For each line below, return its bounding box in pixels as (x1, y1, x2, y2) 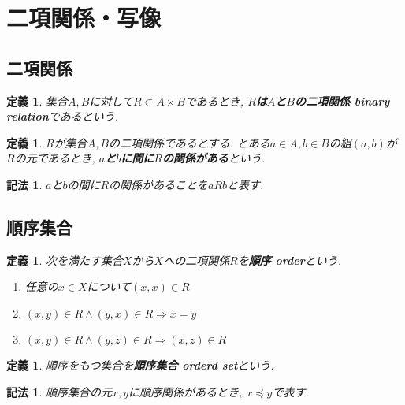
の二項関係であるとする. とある (109, 134, 270, 150)
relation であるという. (6, 108, 119, 124)
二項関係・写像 (6, 2, 162, 34)
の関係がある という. (162, 150, 266, 166)
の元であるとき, (14, 150, 95, 166)
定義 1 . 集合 (6, 92, 68, 109)
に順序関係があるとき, (128, 383, 243, 399)
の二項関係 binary (294, 92, 390, 109)
